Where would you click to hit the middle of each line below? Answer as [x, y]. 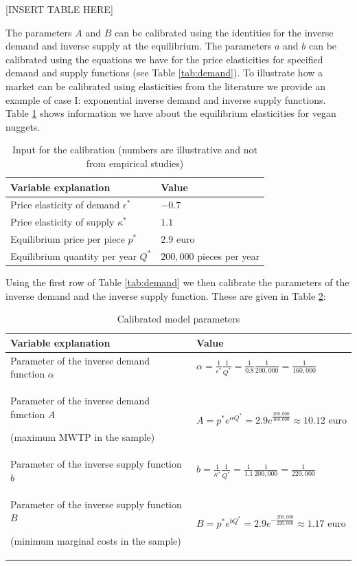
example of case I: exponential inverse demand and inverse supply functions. [166, 99]
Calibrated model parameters [178, 319]
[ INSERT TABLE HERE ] [59, 9]
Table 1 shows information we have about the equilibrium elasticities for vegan [171, 113]
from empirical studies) [135, 163]
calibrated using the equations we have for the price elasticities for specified [164, 59]
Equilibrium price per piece [68, 239]
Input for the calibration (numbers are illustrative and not [135, 150]
